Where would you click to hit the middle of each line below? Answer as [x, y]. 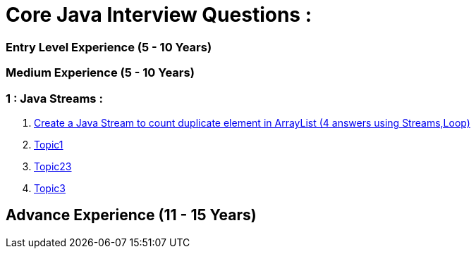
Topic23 [53, 166]
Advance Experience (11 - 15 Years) [131, 215]
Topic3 [50, 188]
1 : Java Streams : [54, 98]
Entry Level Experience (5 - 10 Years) [109, 47]
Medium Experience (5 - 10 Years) [100, 73]
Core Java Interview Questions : [159, 15]
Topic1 [49, 144]
